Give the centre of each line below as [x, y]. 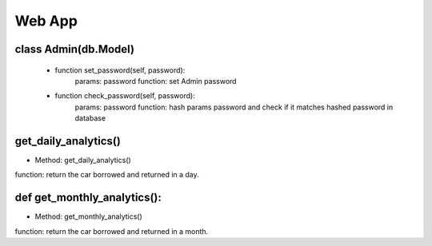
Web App [46, 21]
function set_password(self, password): [120, 70]
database [90, 118]
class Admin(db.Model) [75, 49]
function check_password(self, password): [125, 96]
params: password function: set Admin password [156, 81]
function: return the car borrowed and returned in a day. [107, 175]
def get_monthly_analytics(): [88, 198]
